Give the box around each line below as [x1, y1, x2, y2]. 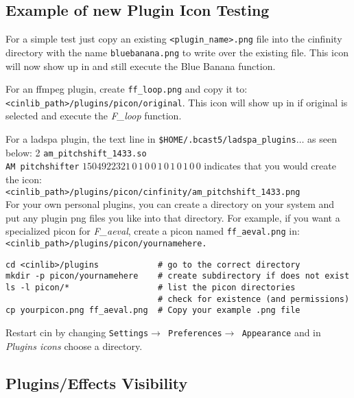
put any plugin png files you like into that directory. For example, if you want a [5, 210, 340, 224]
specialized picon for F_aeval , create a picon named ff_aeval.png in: [5, 224, 300, 238]
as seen [307, 132, 337, 146]
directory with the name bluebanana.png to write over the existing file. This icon [5, 45, 349, 59]
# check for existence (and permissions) [157, 294, 350, 304]
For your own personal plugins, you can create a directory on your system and [5, 197, 335, 211]
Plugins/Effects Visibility [5, 372, 188, 393]
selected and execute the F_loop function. [5, 108, 182, 123]
